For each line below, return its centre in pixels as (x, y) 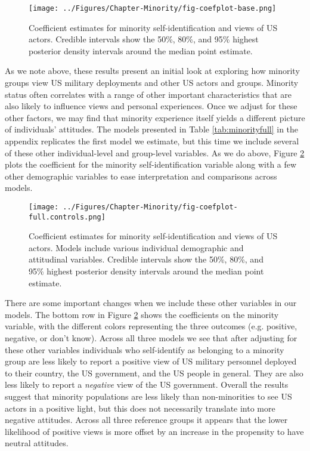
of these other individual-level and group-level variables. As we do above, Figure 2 (155, 152)
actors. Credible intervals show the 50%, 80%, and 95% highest (144, 39)
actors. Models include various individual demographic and (136, 247)
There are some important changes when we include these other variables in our (151, 303)
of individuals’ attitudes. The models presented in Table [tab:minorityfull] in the (152, 129)
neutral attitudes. (37, 443)
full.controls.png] (67, 217)
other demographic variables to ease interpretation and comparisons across (141, 176)
